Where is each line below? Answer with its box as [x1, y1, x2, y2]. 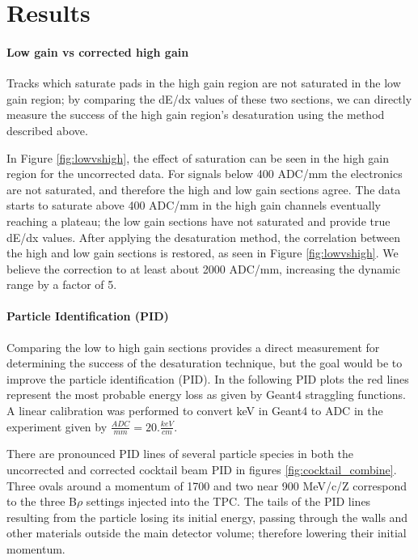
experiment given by [6, 418, 108, 435]
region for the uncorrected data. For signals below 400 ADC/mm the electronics [6, 165, 403, 182]
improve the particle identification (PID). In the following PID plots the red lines [6, 370, 409, 387]
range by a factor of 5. [6, 276, 117, 293]
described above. [6, 121, 88, 138]
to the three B [6, 493, 77, 510]
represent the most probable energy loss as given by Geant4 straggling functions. [6, 386, 406, 403]
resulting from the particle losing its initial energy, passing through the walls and [6, 508, 408, 525]
